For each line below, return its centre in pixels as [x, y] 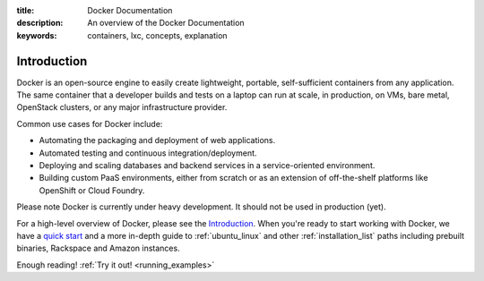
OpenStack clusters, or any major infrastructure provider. [122, 107]
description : [40, 23]
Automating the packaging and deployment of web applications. [157, 140]
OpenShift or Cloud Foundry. [92, 190]
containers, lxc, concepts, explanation [157, 35]
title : [26, 10]
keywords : [37, 35]
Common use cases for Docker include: [90, 123]
